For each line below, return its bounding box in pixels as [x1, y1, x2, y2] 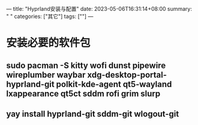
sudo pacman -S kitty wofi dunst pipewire [6, 60, 166, 70]
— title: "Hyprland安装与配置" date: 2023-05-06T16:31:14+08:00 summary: [6, 5, 192, 12]
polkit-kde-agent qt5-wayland [56, 79, 172, 89]
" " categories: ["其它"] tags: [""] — [6, 13, 94, 20]
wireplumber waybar [6, 70, 86, 80]
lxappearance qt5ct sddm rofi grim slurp [6, 88, 161, 99]
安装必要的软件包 [6, 36, 91, 50]
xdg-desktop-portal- [87, 70, 167, 80]
